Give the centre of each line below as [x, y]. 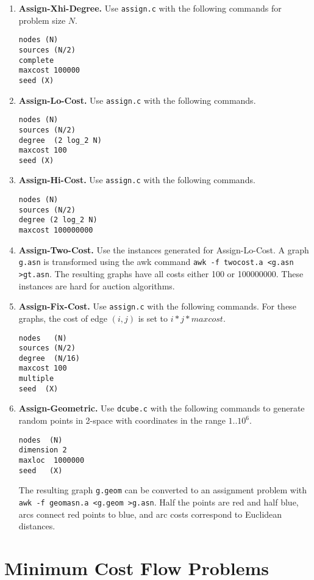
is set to [153, 318]
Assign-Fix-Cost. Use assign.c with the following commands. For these [157, 306]
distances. [37, 526]
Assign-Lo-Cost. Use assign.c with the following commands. [137, 100]
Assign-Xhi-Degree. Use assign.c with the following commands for [150, 8]
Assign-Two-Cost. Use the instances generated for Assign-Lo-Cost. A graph [164, 249]
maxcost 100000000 [56, 230]
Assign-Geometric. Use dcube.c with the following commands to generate [162, 408]
